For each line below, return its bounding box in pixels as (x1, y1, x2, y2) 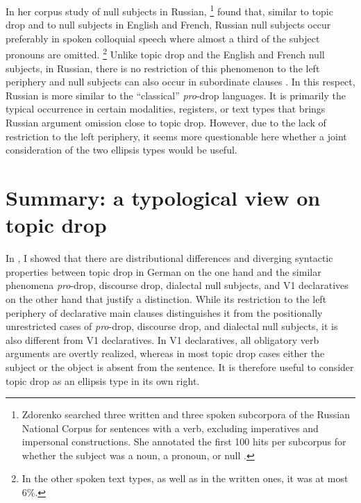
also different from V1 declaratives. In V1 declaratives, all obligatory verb (6, 332, 319, 347)
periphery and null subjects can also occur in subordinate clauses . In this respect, (6, 74, 355, 89)
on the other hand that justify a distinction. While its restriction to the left (6, 291, 327, 306)
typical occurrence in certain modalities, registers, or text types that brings (6, 101, 326, 116)
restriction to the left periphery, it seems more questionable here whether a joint (6, 129, 347, 143)
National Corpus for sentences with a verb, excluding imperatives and (22, 420, 319, 435)
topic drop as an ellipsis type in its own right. (6, 373, 200, 388)
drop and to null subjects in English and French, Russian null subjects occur (6, 17, 331, 32)
